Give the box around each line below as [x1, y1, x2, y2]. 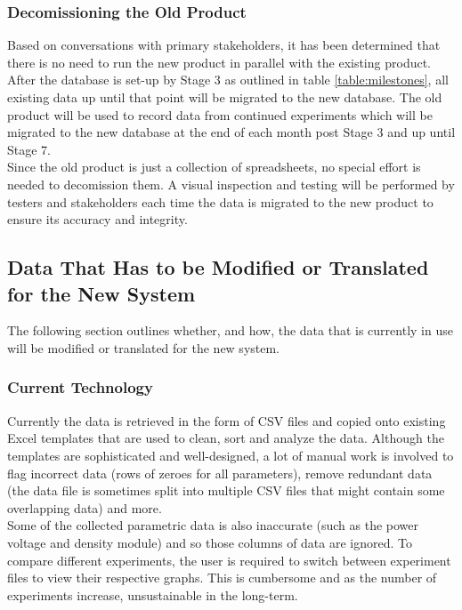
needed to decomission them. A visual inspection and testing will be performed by [7, 174, 455, 193]
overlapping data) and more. [7, 498, 162, 517]
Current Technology [7, 376, 153, 398]
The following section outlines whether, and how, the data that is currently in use [7, 321, 453, 340]
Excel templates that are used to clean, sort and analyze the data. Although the [7, 429, 444, 447]
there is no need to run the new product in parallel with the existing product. [7, 52, 431, 71]
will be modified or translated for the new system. [7, 338, 280, 357]
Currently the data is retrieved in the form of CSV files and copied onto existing [7, 411, 446, 429]
